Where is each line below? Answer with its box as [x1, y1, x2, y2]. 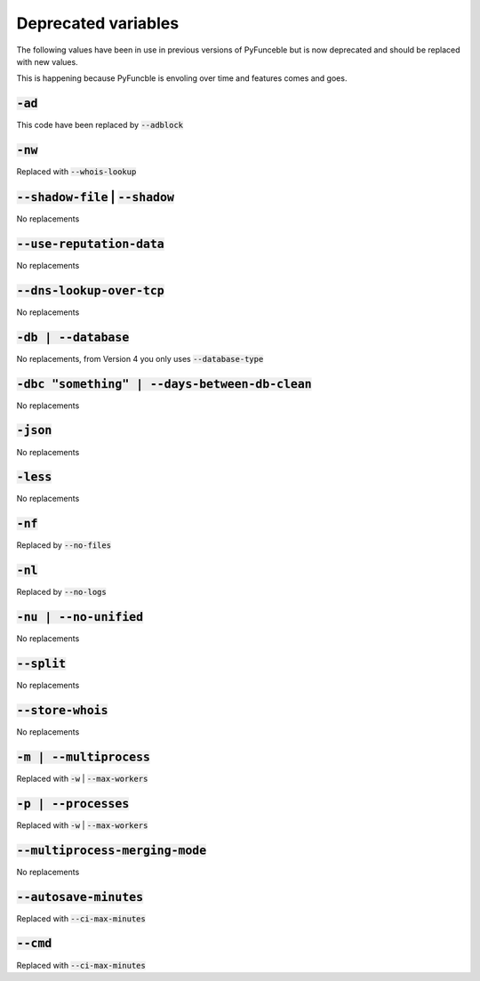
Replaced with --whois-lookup [16, 166, 137, 177]
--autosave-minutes [16, 889, 144, 905]
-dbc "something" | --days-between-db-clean [16, 376, 313, 391]
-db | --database [16, 330, 130, 344]
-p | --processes [16, 796, 130, 811]
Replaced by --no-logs [16, 587, 107, 598]
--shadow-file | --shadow [16, 189, 175, 205]
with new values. [16, 56, 79, 67]
